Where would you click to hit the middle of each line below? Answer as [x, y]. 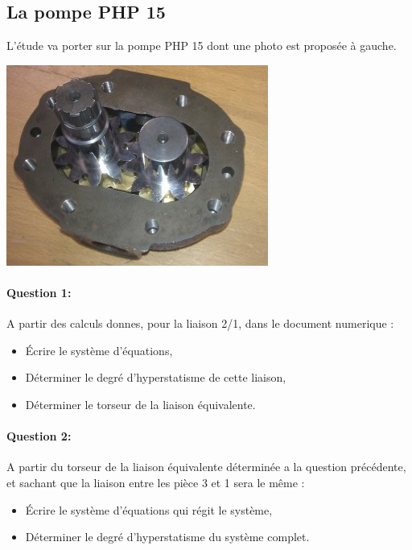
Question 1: [39, 292]
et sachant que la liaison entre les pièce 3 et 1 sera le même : [156, 482]
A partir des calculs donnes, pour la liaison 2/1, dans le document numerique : [200, 323]
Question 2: [39, 436]
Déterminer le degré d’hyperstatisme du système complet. [167, 537]
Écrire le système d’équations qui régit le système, [149, 509]
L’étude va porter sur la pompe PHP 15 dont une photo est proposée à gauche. [202, 45]
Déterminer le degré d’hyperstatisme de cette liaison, [156, 377]
